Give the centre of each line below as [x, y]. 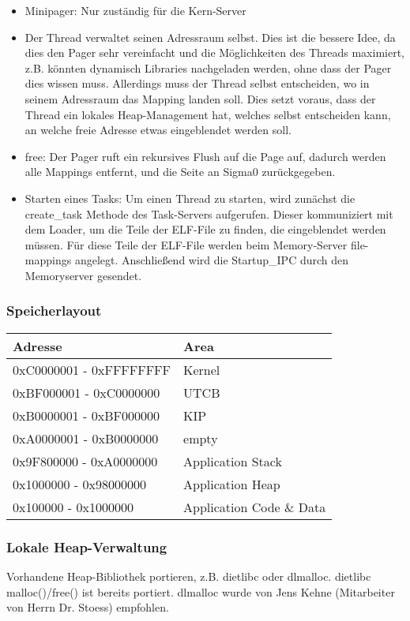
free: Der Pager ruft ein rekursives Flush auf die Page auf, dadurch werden [205, 156]
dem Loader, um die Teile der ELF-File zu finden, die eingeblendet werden [205, 229]
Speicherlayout [54, 310]
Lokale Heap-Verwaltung [87, 546]
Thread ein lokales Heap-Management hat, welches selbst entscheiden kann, [208, 114]
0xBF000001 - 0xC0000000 [87, 392]
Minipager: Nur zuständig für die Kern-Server [135, 10]
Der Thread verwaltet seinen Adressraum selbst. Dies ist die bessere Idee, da [210, 37]
